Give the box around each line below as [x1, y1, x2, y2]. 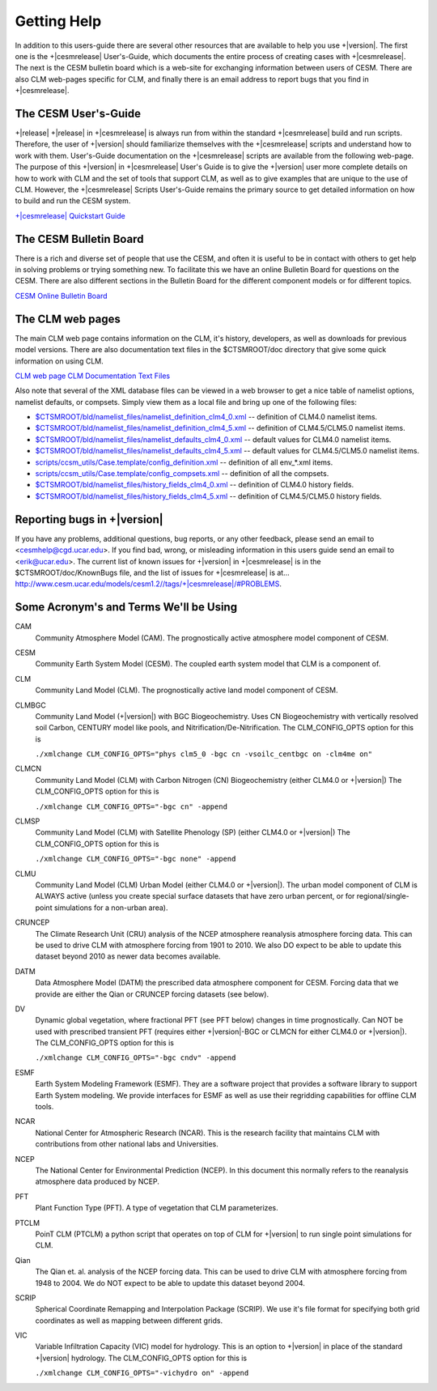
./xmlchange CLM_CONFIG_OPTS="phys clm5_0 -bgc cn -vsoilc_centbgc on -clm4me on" [35, 750, 372, 759]
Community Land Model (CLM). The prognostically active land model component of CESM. [35, 685, 339, 695]
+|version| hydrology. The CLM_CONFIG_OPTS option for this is [35, 1353, 248, 1363]
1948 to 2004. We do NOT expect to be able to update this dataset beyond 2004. [35, 1278, 305, 1287]
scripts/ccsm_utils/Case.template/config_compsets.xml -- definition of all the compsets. [35, 469, 329, 479]
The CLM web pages [15, 312, 121, 325]
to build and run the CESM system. [15, 196, 131, 206]
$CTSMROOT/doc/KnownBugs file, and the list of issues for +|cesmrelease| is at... [15, 568, 291, 577]
